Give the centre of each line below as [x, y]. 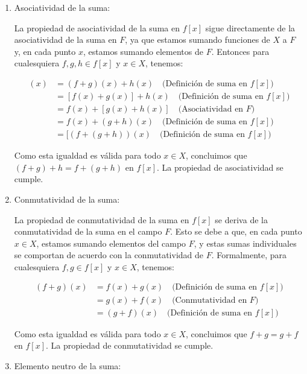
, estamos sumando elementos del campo [111, 243]
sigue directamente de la [250, 27]
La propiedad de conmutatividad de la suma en [102, 219]
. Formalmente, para [249, 255]
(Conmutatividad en [210, 300]
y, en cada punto [45, 51]
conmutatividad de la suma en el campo [88, 231]
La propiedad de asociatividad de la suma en [97, 27]
